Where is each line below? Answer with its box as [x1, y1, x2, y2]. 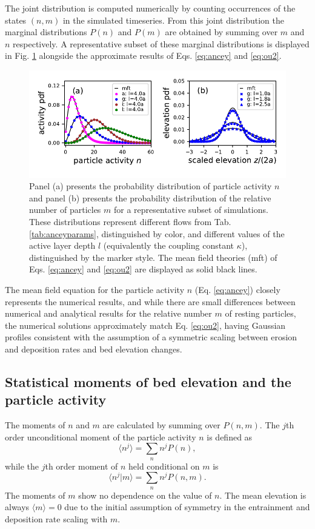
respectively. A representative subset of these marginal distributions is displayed [13, 37, 310, 50]
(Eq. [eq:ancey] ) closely [194, 283, 280, 295]
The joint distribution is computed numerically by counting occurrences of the [5, 2, 296, 14]
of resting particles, [225, 307, 296, 320]
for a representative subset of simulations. [114, 203, 268, 216]
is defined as [207, 430, 253, 443]
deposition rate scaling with [5, 513, 108, 525]
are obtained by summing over [165, 25, 278, 38]
